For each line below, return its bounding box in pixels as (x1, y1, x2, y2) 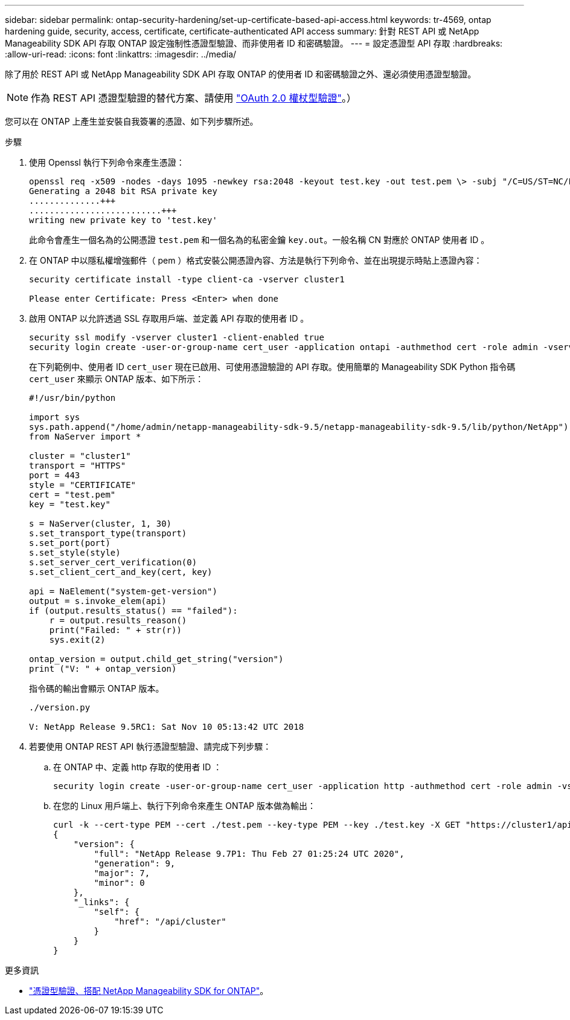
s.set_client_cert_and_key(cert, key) (29, 567, 213, 577)
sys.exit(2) (49, 635, 106, 645)
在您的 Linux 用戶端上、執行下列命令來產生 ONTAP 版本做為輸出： (53, 801, 316, 811)
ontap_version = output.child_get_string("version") (29, 654, 284, 664)
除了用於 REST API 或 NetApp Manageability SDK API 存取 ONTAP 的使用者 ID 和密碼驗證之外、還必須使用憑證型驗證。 (5, 69, 476, 79)
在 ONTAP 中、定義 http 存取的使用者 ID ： (53, 762, 222, 772)
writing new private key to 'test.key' (29, 215, 217, 225)
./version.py (29, 703, 91, 712)
